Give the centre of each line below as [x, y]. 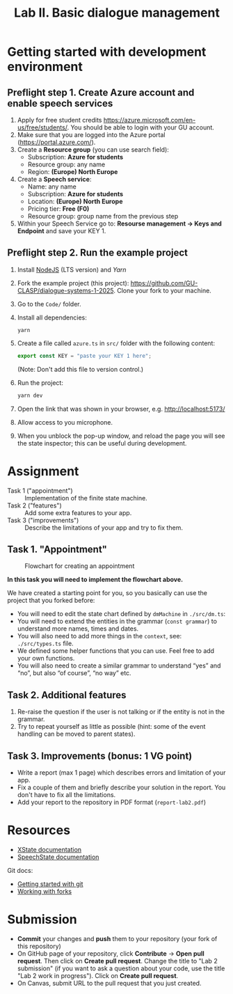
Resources [39, 830]
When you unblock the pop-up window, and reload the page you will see [121, 436]
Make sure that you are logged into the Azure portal [91, 135]
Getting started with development [107, 52]
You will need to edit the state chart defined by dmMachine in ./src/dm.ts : [121, 614]
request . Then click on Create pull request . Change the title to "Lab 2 [117, 961]
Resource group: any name [66, 164]
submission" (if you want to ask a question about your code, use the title [121, 968]
